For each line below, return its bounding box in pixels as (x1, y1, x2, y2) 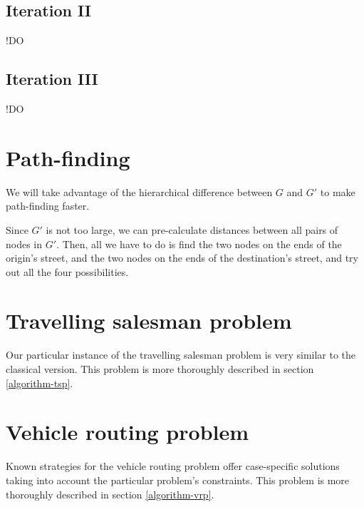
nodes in (6, 236, 43, 251)
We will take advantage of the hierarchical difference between (6, 184, 273, 199)
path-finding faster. (6, 198, 90, 213)
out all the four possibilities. (6, 264, 129, 279)
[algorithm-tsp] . (6, 375, 73, 390)
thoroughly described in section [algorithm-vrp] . (6, 486, 214, 501)
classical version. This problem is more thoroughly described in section (6, 362, 314, 376)
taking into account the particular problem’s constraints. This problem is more (6, 472, 350, 487)
